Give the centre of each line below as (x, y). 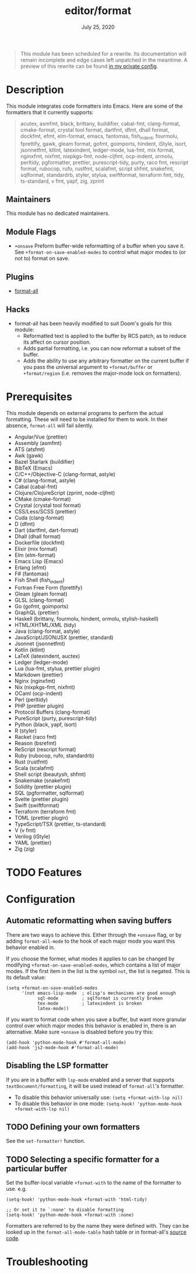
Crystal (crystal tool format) (48, 505)
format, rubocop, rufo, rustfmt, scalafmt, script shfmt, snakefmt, (97, 169)
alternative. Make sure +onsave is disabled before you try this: (80, 1032)
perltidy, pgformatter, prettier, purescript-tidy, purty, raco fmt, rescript (104, 162)
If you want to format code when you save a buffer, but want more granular (96, 1019)
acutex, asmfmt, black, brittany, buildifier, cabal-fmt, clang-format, (100, 124)
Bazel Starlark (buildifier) (44, 461)
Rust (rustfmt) (31, 762)
